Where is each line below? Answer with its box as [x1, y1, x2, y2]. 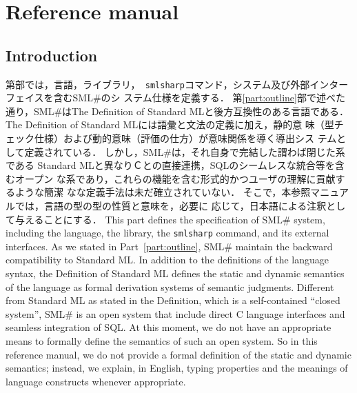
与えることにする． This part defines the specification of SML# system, [14, 212, 325, 226]
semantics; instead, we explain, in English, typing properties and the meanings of [6, 361, 348, 375]
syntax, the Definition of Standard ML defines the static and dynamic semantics [6, 266, 345, 281]
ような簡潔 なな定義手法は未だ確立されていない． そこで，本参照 [14, 185, 311, 199]
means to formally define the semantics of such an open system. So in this [6, 333, 318, 347]
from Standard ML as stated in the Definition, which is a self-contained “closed [6, 293, 340, 308]
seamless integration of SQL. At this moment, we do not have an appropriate [6, 320, 331, 334]
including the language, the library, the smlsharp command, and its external [6, 225, 329, 240]
